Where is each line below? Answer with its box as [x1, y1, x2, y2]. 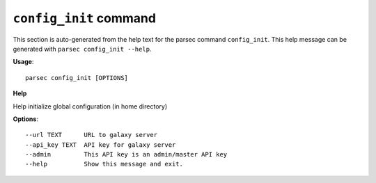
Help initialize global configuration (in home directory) [13, 102, 168, 111]
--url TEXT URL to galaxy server [25, 131, 158, 139]
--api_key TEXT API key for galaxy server [25, 141, 176, 149]
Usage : [13, 58, 34, 66]
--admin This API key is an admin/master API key [25, 150, 228, 159]
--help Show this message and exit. [25, 160, 184, 168]
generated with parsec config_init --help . [13, 45, 152, 53]
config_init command [13, 10, 157, 26]
